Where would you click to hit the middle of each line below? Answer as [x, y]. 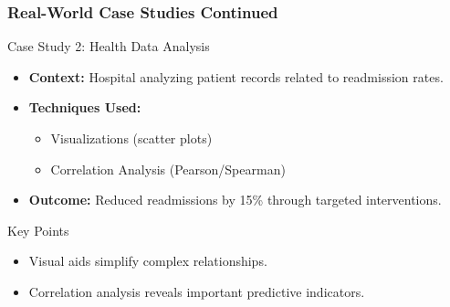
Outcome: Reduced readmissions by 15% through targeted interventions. [235, 200]
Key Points [38, 230]
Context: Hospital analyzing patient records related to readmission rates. [236, 76]
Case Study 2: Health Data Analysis [109, 46]
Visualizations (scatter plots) [131, 138]
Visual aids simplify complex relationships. [148, 261]
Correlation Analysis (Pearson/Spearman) [168, 169]
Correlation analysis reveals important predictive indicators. [197, 291]
